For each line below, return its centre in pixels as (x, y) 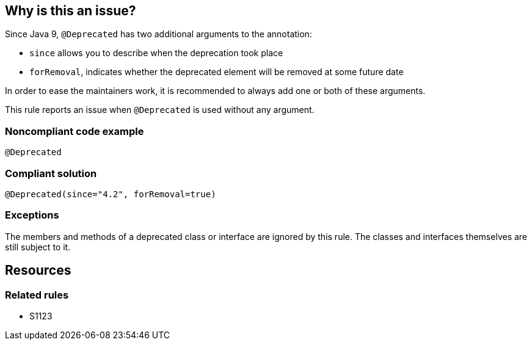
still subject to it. (38, 247)
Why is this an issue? (71, 11)
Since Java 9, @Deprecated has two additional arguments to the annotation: (159, 34)
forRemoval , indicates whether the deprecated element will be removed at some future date (217, 72)
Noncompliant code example (75, 131)
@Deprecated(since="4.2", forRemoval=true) (111, 194)
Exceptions (32, 215)
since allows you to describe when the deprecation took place (156, 53)
